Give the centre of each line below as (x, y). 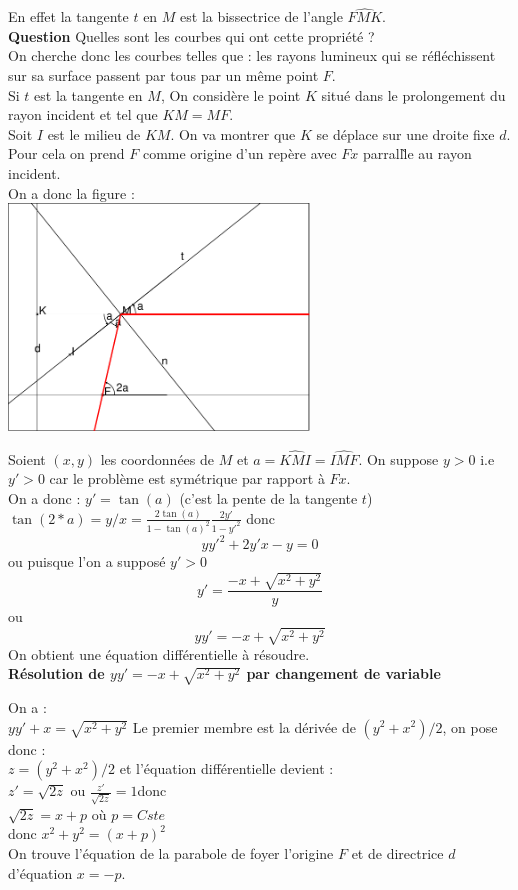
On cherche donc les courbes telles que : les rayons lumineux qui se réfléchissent (252, 55)
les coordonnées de (157, 458)
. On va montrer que (233, 133)
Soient (27, 458)
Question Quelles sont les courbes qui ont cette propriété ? (191, 35)
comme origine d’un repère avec (239, 153)
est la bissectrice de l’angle (261, 16)
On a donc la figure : (71, 192)
